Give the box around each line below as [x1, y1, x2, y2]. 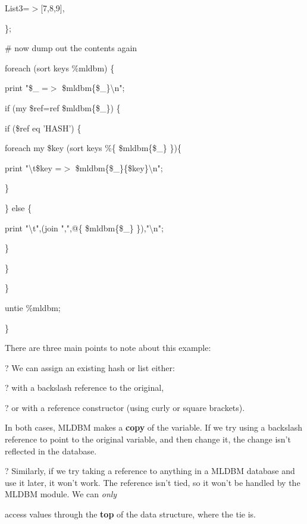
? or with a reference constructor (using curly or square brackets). [5, 401, 245, 413]
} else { [5, 201, 32, 214]
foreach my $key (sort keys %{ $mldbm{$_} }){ [5, 142, 181, 154]
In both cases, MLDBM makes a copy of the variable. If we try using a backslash [5, 421, 302, 434]
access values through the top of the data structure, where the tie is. [5, 508, 256, 520]
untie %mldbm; [5, 301, 61, 313]
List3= [5, 2, 30, 14]
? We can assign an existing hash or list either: [5, 361, 175, 374]
